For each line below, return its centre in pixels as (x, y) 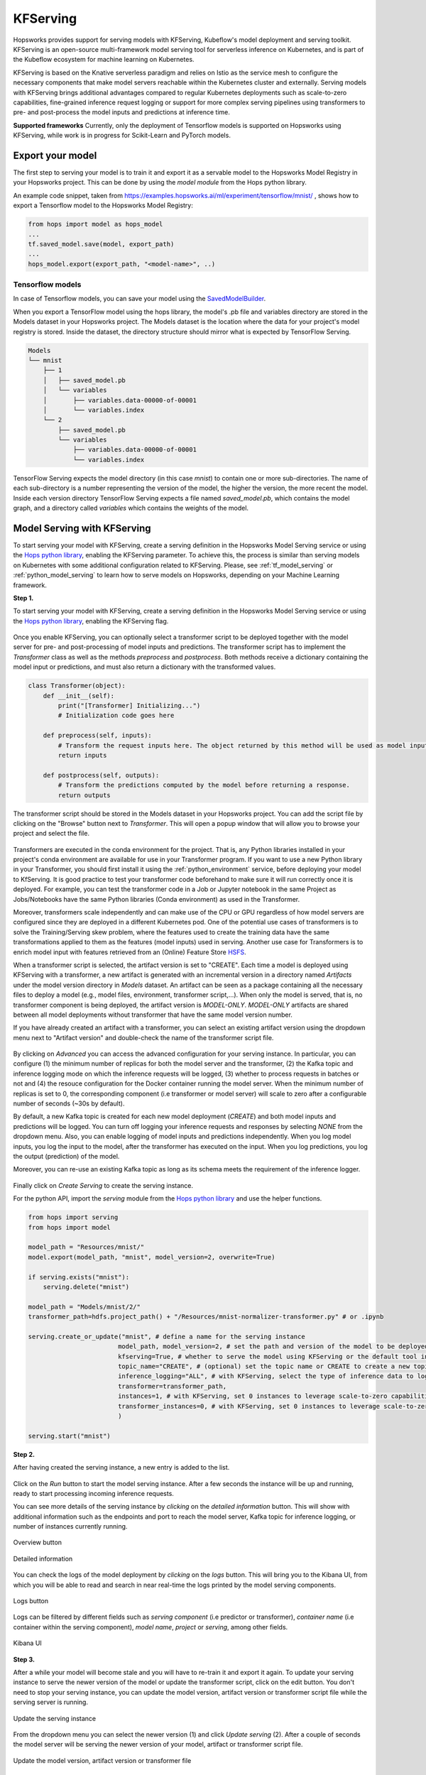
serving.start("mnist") (70, 1436)
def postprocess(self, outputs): (101, 775)
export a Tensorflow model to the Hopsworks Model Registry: (103, 205)
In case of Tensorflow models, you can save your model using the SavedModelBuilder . (140, 299)
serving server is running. (51, 1702)
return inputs (82, 755)
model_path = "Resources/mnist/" (86, 1247)
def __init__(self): (79, 695)
